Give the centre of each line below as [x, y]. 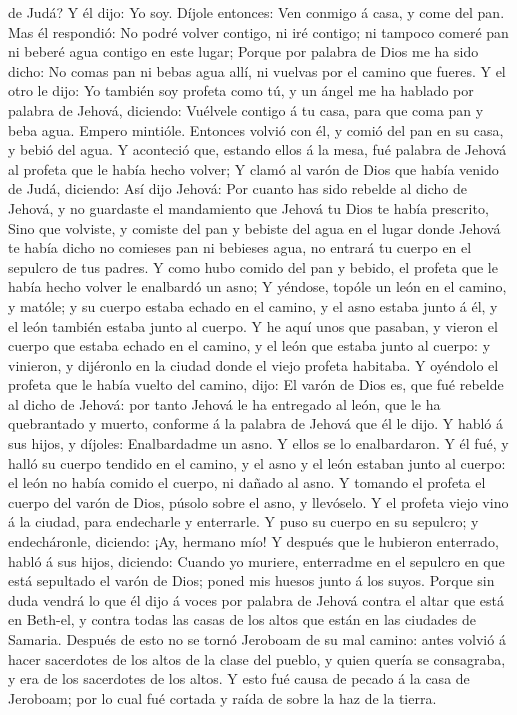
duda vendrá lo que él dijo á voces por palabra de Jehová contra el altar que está [256, 599]
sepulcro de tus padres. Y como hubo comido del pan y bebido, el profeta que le [253, 266]
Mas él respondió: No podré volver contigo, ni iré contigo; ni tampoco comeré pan [258, 31]
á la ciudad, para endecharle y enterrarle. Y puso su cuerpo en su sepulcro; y [243, 521]
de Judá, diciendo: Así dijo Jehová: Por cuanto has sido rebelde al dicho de [238, 188]
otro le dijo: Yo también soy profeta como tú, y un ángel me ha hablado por [241, 90]
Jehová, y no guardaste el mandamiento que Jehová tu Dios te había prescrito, [248, 207]
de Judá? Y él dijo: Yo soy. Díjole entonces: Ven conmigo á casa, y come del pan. [256, 12]
